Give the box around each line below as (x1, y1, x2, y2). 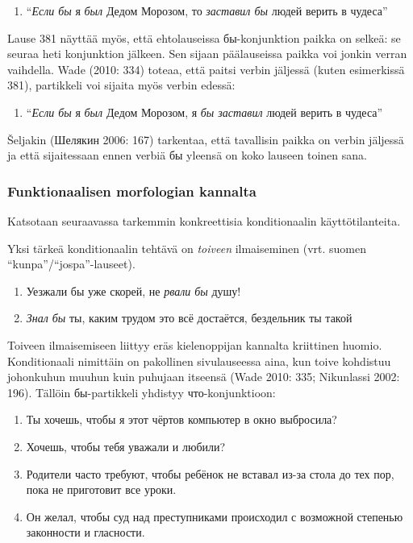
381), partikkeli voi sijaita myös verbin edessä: (7, 77, 236, 93)
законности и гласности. (26, 524, 145, 541)
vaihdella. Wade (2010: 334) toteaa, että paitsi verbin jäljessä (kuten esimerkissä (7, 60, 405, 77)
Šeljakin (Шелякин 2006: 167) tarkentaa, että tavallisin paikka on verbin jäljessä (7, 131, 404, 147)
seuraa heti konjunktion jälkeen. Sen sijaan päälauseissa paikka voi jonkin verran (7, 45, 407, 62)
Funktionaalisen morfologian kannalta (7, 180, 257, 201)
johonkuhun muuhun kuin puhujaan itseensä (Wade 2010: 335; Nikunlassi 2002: (7, 368, 400, 385)
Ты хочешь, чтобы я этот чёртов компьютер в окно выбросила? (26, 411, 337, 428)
